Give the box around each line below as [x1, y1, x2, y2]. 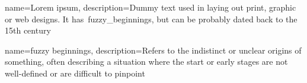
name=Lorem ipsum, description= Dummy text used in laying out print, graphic [5, 1, 296, 13]
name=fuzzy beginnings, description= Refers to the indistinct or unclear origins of [5, 44, 302, 56]
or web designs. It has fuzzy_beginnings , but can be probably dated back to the [5, 12, 298, 25]
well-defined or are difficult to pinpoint [5, 67, 145, 79]
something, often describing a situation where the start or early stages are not [5, 55, 288, 68]
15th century [5, 24, 51, 36]
